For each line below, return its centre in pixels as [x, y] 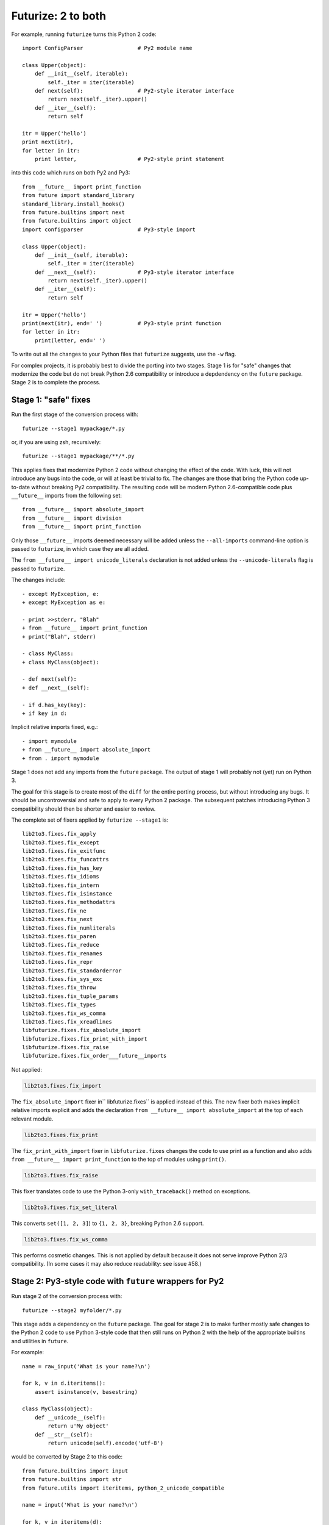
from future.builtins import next [73, 212]
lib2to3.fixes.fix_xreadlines [67, 1021]
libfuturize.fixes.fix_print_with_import [85, 1039]
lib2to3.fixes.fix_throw [59, 988]
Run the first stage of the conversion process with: [75, 414]
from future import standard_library [79, 196]
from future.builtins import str [72, 1480]
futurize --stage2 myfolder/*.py [72, 1310]
